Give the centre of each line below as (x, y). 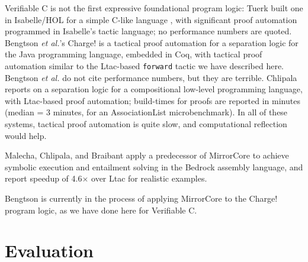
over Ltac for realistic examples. (149, 178)
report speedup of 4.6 (44, 178)
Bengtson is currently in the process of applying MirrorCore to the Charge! (141, 198)
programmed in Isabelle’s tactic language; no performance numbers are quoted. (148, 31)
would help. (26, 135)
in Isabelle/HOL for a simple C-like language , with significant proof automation (151, 19)
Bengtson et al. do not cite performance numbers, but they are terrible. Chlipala (151, 77)
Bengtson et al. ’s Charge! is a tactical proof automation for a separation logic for (152, 42)
